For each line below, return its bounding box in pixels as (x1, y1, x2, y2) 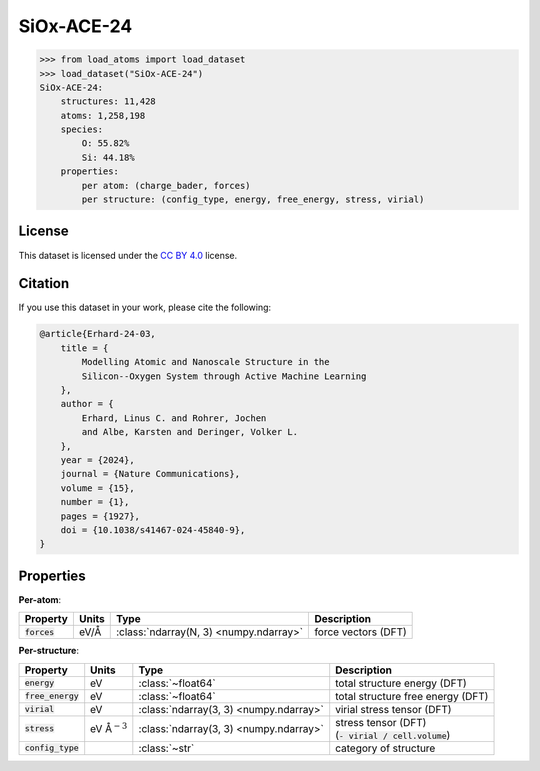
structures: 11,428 (60, 96, 157, 107)
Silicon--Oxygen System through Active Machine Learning (81, 370, 367, 382)
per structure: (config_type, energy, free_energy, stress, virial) (81, 194, 425, 205)
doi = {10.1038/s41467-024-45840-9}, (60, 524, 246, 535)
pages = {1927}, (60, 510, 140, 522)
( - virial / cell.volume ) (335, 728, 451, 742)
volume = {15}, (60, 482, 135, 494)
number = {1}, (60, 496, 130, 508)
